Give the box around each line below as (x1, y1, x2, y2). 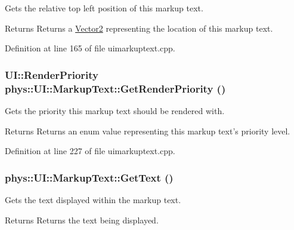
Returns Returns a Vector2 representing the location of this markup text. (5, 22, 273, 34)
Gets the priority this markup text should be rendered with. (5, 104, 225, 116)
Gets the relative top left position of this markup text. (5, 2, 203, 14)
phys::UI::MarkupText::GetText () (5, 170, 174, 185)
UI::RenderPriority (5, 67, 99, 82)
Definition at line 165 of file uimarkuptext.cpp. (5, 42, 175, 54)
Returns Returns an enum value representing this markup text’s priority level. (5, 124, 290, 137)
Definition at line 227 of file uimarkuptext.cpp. (5, 145, 175, 157)
